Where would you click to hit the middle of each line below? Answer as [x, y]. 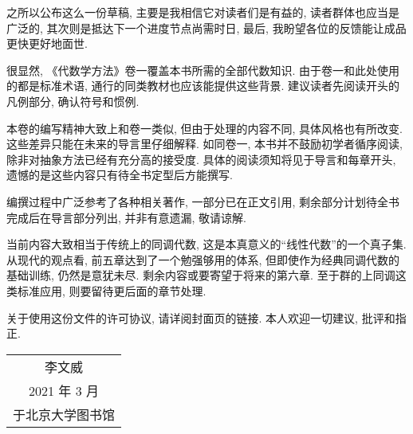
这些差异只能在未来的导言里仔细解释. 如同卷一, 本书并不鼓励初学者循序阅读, [205, 144]
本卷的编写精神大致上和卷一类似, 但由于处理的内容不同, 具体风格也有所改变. [205, 128]
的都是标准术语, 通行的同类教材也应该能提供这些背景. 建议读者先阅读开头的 [203, 86]
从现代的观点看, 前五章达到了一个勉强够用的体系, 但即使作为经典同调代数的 [203, 259]
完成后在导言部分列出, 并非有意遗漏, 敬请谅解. [126, 217]
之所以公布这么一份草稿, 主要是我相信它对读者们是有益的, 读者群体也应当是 [203, 12]
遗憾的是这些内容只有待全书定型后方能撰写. [120, 175]
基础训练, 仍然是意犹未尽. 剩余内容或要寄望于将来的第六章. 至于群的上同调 [201, 275]
